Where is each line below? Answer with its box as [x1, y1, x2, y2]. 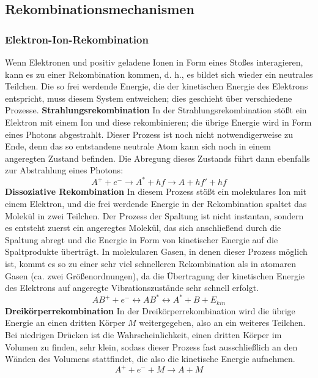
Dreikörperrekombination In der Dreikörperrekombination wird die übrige [5, 304, 295, 317]
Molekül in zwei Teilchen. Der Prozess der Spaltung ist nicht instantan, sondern [5, 209, 304, 222]
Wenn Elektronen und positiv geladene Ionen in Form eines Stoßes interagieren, [5, 56, 303, 68]
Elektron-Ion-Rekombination [5, 31, 149, 47]
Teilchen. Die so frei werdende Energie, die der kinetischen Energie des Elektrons [5, 80, 308, 93]
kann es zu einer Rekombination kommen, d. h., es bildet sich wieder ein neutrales [5, 67, 313, 80]
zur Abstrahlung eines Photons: [5, 164, 124, 176]
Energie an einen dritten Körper [5, 316, 125, 329]
